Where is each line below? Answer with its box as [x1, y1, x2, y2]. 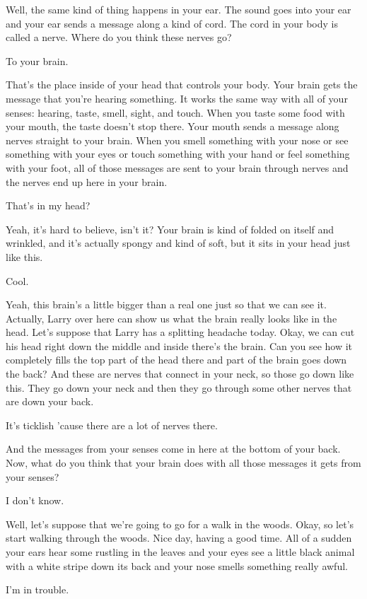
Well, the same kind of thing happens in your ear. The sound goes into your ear [6, 2, 351, 16]
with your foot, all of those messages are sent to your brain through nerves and [6, 160, 349, 175]
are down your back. [6, 394, 94, 409]
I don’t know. [6, 493, 64, 508]
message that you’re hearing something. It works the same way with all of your [6, 91, 348, 105]
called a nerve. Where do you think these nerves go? [6, 30, 232, 45]
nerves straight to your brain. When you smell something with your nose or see [6, 132, 349, 147]
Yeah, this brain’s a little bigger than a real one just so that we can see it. [6, 297, 327, 312]
